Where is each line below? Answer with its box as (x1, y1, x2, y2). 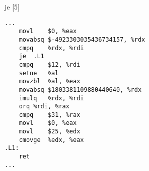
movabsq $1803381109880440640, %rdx (19, 86, 142, 93)
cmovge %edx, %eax (19, 136, 84, 143)
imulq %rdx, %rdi (19, 94, 84, 102)
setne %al (19, 69, 59, 77)
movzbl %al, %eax (19, 78, 81, 85)
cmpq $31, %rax (19, 111, 81, 118)
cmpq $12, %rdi (19, 61, 81, 68)
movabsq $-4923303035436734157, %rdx (19, 36, 145, 43)
